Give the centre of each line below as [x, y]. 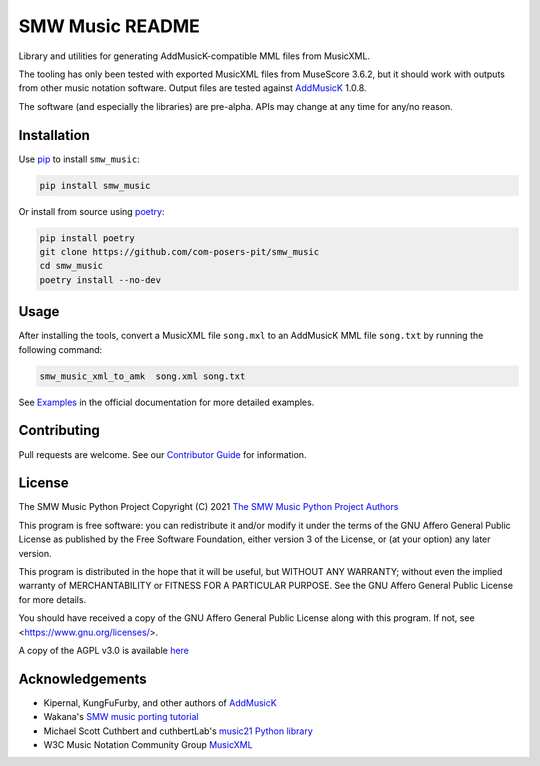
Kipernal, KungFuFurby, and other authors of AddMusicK [160, 702]
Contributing [59, 430]
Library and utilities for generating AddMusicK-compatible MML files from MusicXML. [194, 56]
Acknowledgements [82, 678]
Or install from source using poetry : [91, 211]
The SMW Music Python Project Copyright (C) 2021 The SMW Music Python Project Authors [208, 507]
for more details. [52, 599]
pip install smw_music [95, 185]
